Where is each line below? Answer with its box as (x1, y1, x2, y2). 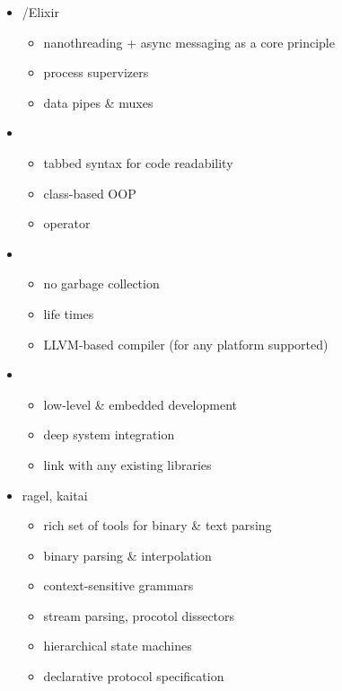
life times (43, 304, 94, 323)
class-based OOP (43, 183, 136, 202)
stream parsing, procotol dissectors (43, 606, 235, 625)
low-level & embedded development (43, 394, 238, 413)
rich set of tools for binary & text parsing (43, 516, 272, 535)
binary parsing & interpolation (43, 545, 212, 564)
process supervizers (43, 63, 149, 82)
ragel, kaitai (22, 485, 88, 504)
